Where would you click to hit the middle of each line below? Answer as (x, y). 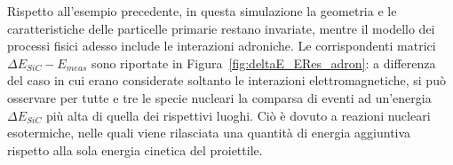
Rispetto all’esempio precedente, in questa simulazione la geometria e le (202, 11)
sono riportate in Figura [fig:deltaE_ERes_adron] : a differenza (264, 63)
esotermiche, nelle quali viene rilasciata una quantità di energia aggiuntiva (209, 133)
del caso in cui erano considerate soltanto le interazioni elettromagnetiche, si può (226, 80)
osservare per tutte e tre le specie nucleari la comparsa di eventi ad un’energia (219, 97)
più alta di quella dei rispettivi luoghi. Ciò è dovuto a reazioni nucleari (238, 115)
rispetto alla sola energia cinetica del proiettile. (135, 149)
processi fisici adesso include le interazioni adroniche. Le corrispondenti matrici (222, 46)
